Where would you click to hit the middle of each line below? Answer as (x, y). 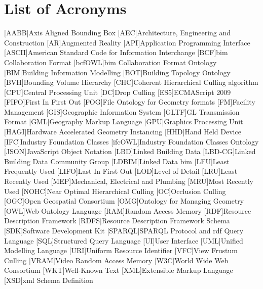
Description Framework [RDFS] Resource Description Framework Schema (117, 221)
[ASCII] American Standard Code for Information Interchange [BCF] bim (116, 52)
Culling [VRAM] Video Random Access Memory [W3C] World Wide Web (116, 260)
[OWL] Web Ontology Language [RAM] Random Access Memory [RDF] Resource (128, 210)
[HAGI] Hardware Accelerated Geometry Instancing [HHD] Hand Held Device (123, 132)
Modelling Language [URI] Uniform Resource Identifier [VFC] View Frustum (121, 250)
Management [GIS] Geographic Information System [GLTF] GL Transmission (122, 111)
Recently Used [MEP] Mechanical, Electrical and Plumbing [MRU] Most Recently (129, 181)
